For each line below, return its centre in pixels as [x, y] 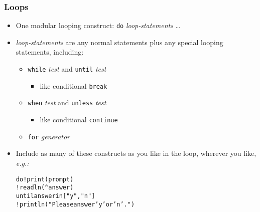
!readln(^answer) [45, 188]
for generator [49, 136]
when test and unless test [67, 102]
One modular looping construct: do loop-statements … [98, 25]
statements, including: [50, 52]
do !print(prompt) [45, 179]
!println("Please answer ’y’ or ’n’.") [75, 204]
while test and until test [67, 69]
